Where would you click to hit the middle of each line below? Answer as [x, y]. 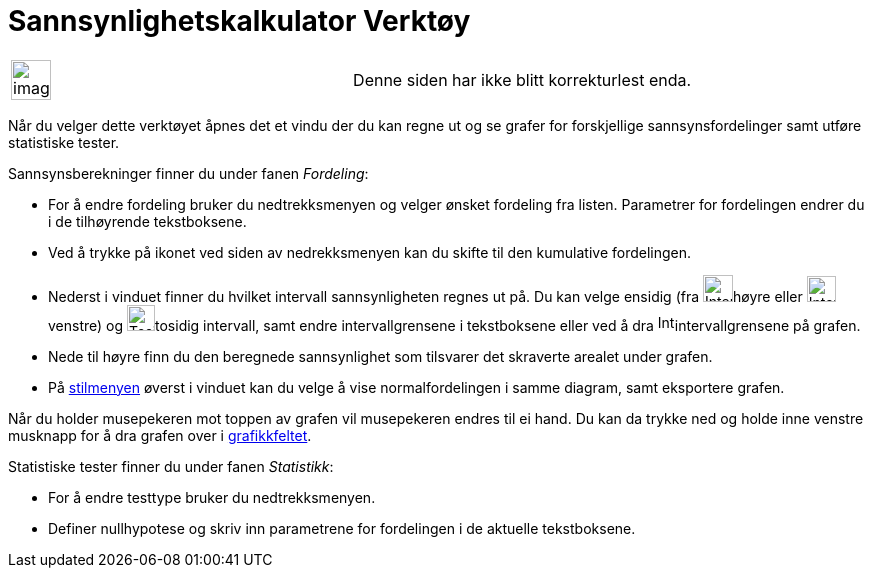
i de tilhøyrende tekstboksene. [147, 221]
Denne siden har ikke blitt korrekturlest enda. [522, 79]
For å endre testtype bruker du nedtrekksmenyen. [212, 497]
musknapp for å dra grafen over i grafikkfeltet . [160, 435]
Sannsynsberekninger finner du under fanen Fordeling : [188, 173]
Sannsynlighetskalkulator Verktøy [239, 21]
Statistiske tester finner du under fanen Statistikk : [171, 466]
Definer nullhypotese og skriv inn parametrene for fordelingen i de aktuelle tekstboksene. [342, 528]
